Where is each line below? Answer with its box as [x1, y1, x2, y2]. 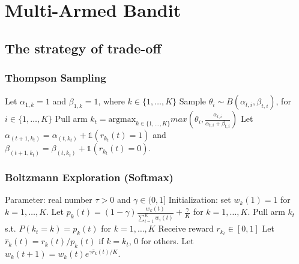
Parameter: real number [5, 193, 92, 206]
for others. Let [140, 235, 194, 247]
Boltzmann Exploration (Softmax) [5, 170, 174, 185]
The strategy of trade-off [5, 38, 162, 57]
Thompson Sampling [5, 70, 106, 85]
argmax [108, 115, 136, 124]
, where [98, 95, 125, 107]
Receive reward [158, 222, 214, 235]
